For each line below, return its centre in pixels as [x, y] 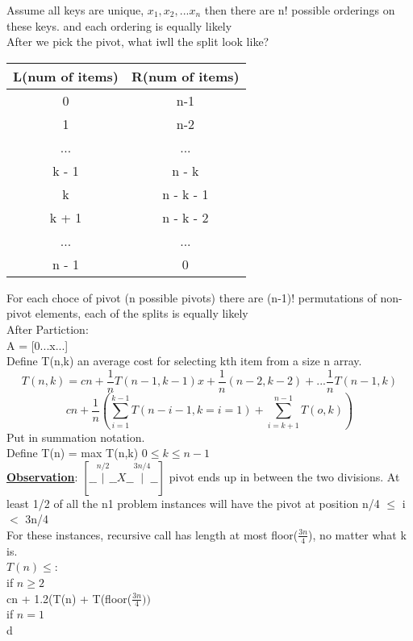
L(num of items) [66, 76]
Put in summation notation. [76, 437]
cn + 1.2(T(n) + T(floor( [69, 598]
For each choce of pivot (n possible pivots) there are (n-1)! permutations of [192, 297]
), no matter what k [357, 534]
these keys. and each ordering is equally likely [119, 25]
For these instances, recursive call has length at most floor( [152, 534]
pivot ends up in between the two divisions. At [284, 476]
